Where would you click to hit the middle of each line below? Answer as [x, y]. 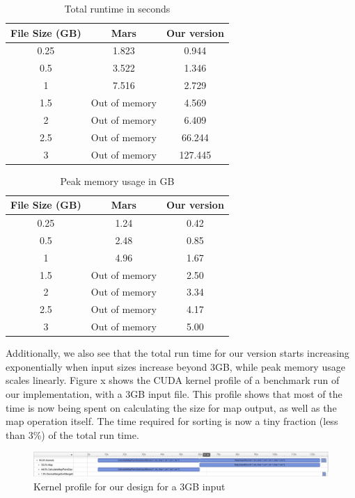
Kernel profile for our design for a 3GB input [129, 486]
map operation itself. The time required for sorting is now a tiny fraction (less [172, 421]
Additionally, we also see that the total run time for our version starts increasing [177, 353]
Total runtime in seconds [117, 8]
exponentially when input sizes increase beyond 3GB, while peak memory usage [175, 366]
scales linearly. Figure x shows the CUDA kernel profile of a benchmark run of [173, 380]
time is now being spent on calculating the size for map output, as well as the [171, 407]
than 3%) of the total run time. [72, 434]
